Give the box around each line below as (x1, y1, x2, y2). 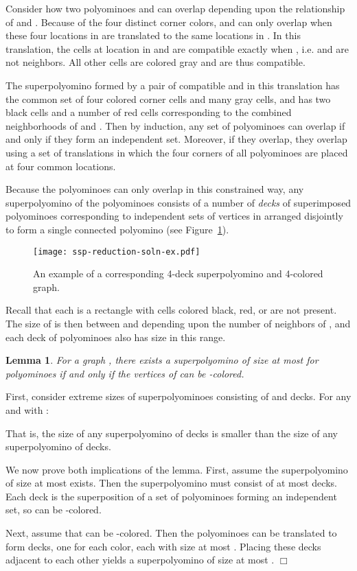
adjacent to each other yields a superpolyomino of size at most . (5, 552, 275, 567)
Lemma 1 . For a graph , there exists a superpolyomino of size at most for (5, 353, 319, 367)
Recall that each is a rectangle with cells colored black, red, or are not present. (5, 303, 337, 317)
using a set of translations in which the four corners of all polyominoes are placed (5, 145, 348, 159)
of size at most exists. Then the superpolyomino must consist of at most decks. (5, 476, 337, 490)
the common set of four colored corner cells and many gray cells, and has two (5, 91, 331, 106)
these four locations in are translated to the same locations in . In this (5, 28, 301, 43)
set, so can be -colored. (5, 502, 102, 517)
